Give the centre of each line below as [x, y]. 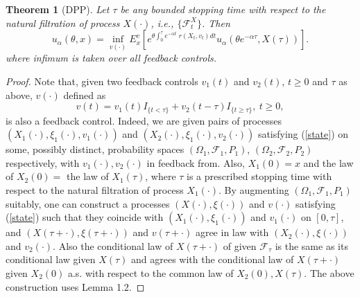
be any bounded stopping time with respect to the [223, 9]
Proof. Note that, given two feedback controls [102, 81]
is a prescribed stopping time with [259, 176]
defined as [85, 94]
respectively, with [43, 162]
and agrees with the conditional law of [213, 259]
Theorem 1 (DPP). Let [58, 9]
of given [240, 245]
